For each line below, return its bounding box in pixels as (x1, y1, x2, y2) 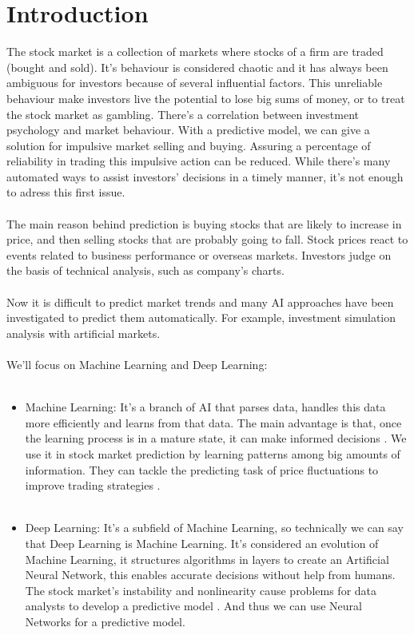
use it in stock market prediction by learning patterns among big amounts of (25, 445, 400, 462)
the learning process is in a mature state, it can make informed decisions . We (25, 430, 407, 446)
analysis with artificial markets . (6, 324, 161, 341)
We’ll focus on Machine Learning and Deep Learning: (6, 356, 268, 372)
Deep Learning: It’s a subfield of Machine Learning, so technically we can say (25, 519, 404, 536)
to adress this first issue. (6, 184, 125, 200)
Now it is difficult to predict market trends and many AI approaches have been (6, 293, 394, 310)
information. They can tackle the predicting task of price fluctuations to (25, 461, 379, 478)
